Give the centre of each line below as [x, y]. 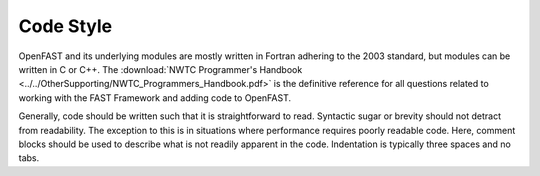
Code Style [65, 26]
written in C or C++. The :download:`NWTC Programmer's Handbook [160, 69]
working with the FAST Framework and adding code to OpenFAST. [155, 97]
